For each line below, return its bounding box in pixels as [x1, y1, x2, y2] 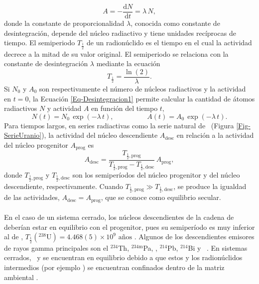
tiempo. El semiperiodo [4, 37, 75, 48]
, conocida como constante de [130, 18, 220, 28]
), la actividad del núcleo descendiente [41, 130, 158, 140]
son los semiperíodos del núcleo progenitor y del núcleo [72, 170, 240, 180]
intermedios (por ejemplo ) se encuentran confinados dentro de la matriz [4, 262, 225, 272]
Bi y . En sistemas [188, 242, 248, 253]
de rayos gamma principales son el [4, 242, 109, 253]
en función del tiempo [91, 103, 158, 113]
